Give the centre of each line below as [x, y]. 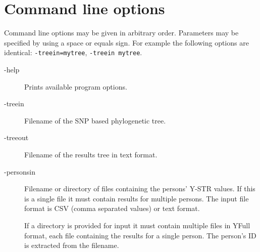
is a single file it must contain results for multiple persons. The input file [137, 198]
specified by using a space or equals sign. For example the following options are [126, 42]
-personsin [20, 171]
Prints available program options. [76, 86]
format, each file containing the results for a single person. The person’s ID [140, 235]
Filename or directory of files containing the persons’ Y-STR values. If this [140, 188]
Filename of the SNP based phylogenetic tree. [95, 120]
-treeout [16, 137]
